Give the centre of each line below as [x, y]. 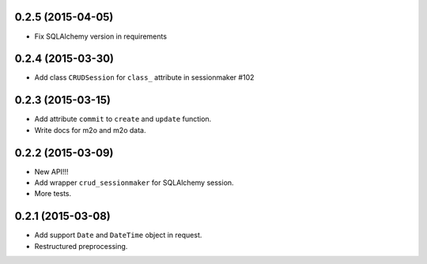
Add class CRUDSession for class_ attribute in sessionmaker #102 [144, 77]
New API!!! [51, 172]
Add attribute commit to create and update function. [123, 119]
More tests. [53, 194]
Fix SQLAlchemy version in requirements [101, 36]
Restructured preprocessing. [81, 246]
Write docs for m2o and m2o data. [90, 130]
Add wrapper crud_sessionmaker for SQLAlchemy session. [134, 183]
